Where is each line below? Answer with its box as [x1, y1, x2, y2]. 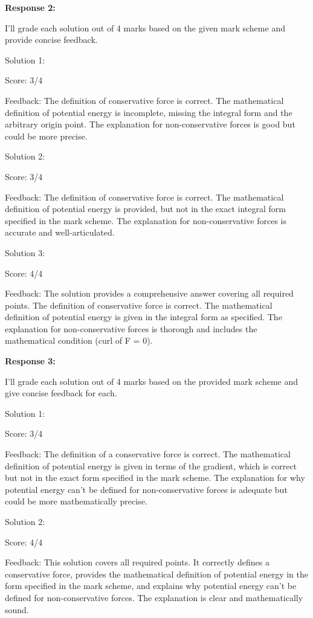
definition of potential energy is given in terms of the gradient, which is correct [5, 459, 297, 472]
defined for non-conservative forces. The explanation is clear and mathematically [5, 591, 303, 604]
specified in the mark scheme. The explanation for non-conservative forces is [5, 214, 287, 227]
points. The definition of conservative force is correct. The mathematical [5, 298, 273, 311]
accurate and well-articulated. [5, 226, 115, 239]
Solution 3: [5, 246, 45, 259]
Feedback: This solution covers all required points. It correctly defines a [5, 556, 269, 568]
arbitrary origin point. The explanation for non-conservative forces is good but [5, 118, 295, 130]
